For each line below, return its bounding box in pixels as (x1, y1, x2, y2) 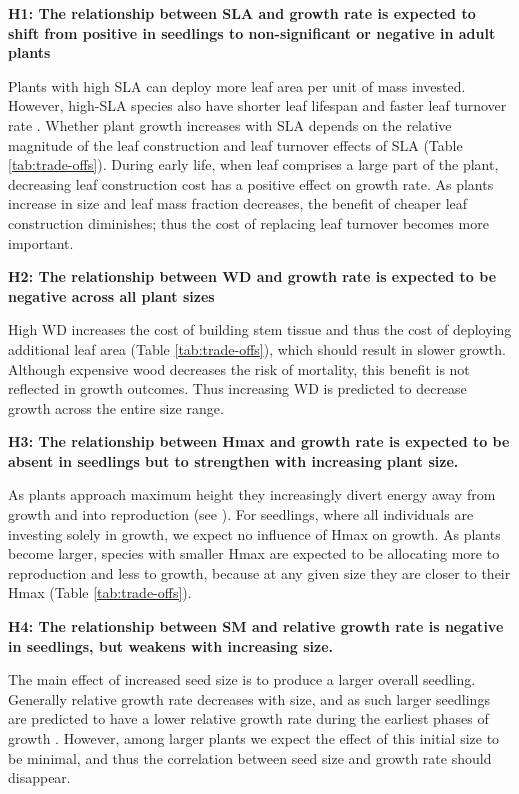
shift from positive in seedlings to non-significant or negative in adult (8, 22, 496, 43)
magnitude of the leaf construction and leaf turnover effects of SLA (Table (8, 134, 463, 155)
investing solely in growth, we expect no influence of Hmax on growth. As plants (8, 523, 501, 544)
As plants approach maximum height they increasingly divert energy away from (8, 484, 496, 505)
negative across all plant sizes (8, 285, 215, 306)
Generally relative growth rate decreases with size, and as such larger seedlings (8, 688, 490, 709)
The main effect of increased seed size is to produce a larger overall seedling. (8, 669, 476, 690)
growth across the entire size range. (8, 397, 224, 418)
